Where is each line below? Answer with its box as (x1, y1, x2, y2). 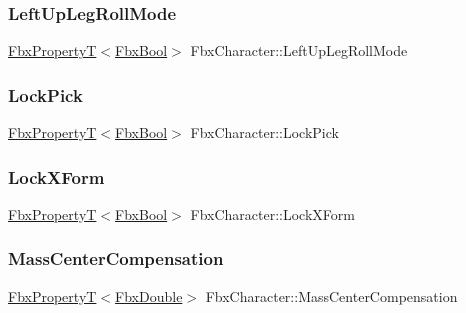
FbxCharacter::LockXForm (190, 203, 355, 224)
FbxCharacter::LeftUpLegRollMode (190, 40, 408, 61)
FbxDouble (115, 285, 183, 306)
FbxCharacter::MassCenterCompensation (205, 285, 458, 306)
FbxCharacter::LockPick (190, 122, 339, 143)
